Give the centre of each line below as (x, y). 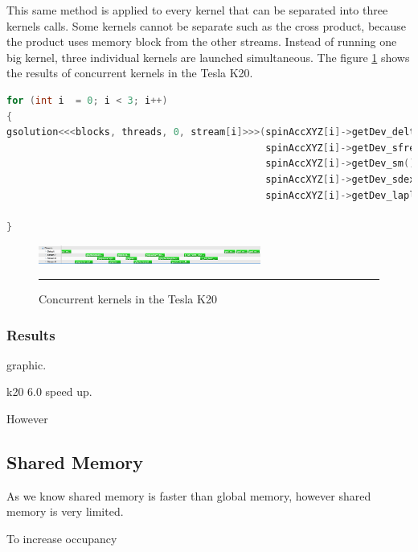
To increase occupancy (62, 539)
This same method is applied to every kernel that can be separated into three (197, 10)
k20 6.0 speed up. (49, 391)
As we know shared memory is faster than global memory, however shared (189, 495)
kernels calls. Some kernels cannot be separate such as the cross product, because (207, 25)
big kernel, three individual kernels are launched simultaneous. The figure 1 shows (208, 57)
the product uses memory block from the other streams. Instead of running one (202, 41)
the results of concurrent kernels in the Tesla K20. (130, 73)
